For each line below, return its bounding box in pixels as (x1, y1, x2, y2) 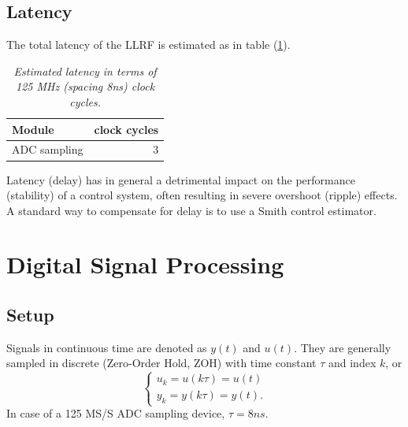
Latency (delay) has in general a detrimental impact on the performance (6, 171, 355, 188)
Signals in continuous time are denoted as (6, 339, 207, 355)
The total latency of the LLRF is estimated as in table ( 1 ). (6, 36, 291, 53)
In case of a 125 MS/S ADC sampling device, (6, 405, 225, 421)
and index (328, 355, 376, 371)
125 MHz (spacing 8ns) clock (16, 78, 155, 95)
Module (12, 121, 54, 137)
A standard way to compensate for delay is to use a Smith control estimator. (6, 202, 376, 218)
